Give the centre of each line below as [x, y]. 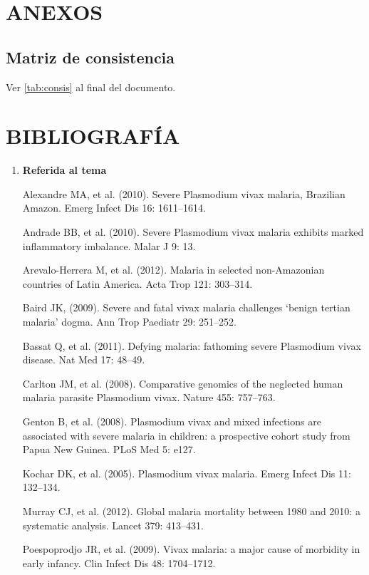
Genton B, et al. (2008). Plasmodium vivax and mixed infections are [172, 421]
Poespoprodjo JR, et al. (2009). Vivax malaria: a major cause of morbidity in [191, 549]
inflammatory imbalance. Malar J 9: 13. [109, 245]
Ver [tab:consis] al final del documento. [91, 87]
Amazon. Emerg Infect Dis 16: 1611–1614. [114, 208]
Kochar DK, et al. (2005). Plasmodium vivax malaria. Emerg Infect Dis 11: [187, 473]
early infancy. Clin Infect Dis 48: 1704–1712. [119, 563]
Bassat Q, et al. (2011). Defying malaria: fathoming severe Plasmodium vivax [192, 345]
